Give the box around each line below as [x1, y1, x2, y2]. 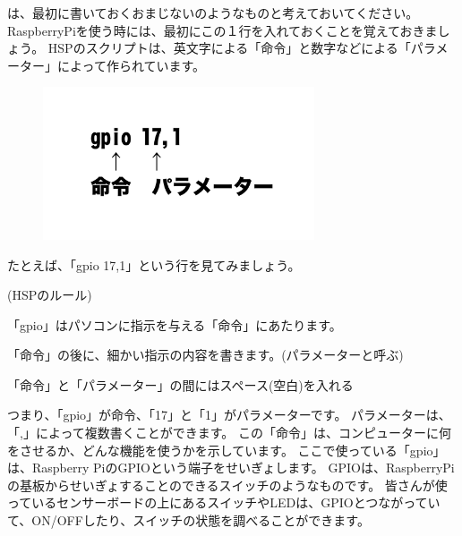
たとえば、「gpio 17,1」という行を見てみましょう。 [7, 255, 301, 274]
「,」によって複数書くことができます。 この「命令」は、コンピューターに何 [7, 423, 452, 442]
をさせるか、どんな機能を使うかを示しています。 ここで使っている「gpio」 [7, 440, 446, 459]
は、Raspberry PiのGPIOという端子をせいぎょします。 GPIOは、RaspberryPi [7, 458, 455, 477]
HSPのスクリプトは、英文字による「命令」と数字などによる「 [47, 38, 411, 57]
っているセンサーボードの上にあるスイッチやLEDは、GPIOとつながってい [7, 493, 441, 512]
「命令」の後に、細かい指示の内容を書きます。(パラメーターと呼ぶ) [7, 345, 404, 364]
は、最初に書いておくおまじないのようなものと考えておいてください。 [7, 4, 419, 21]
